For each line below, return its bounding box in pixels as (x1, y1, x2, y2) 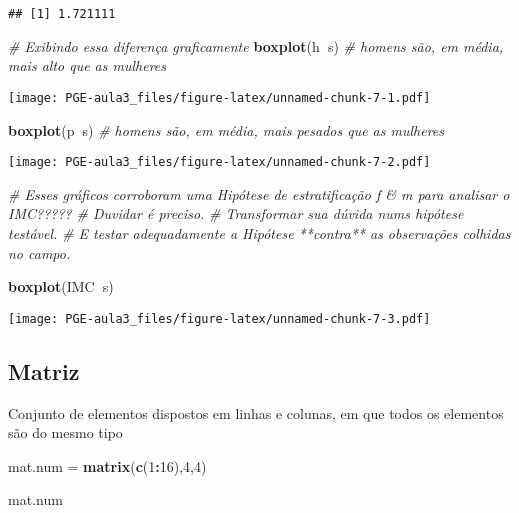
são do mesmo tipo (8, 422, 123, 443)
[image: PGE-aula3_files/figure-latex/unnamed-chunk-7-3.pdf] (8, 311, 431, 326)
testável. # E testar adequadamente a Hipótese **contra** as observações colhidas (8, 222, 511, 243)
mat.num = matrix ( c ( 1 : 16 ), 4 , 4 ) (8, 455, 207, 476)
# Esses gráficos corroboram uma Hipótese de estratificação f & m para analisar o (8, 183, 510, 204)
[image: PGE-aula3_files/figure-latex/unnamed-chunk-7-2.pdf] (8, 155, 431, 170)
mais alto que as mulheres (8, 55, 167, 76)
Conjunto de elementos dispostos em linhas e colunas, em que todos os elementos (8, 402, 504, 423)
